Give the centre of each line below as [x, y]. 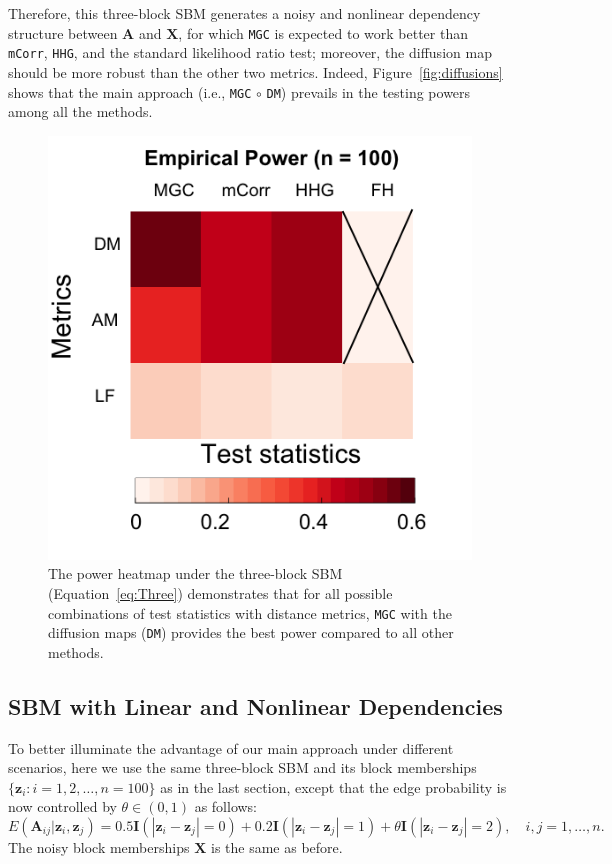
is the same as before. [276, 847]
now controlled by [62, 806]
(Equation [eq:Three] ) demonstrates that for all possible [220, 592]
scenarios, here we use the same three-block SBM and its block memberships [242, 767]
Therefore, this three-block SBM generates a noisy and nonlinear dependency [244, 13]
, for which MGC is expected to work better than [323, 32]
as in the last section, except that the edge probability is [333, 786]
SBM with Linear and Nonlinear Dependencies [255, 705]
